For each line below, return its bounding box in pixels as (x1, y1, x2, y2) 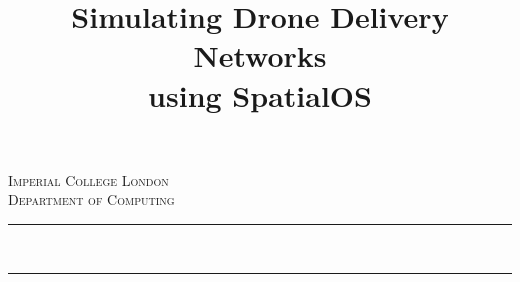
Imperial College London (8, 169, 169, 190)
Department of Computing (8, 189, 175, 210)
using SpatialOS (148, 74, 372, 115)
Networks (193, 35, 327, 76)
